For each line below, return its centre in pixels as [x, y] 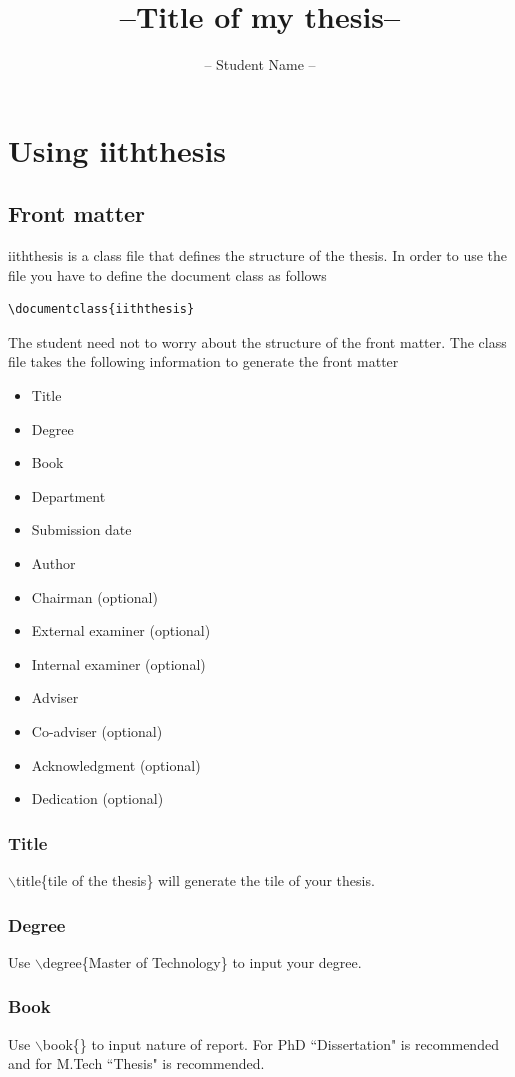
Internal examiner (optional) [118, 663]
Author [53, 563]
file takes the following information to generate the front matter [203, 361]
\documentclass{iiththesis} [101, 309]
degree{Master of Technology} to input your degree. [202, 961]
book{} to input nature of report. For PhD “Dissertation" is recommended [270, 1043]
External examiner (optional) [121, 630]
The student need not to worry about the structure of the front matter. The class [257, 341]
